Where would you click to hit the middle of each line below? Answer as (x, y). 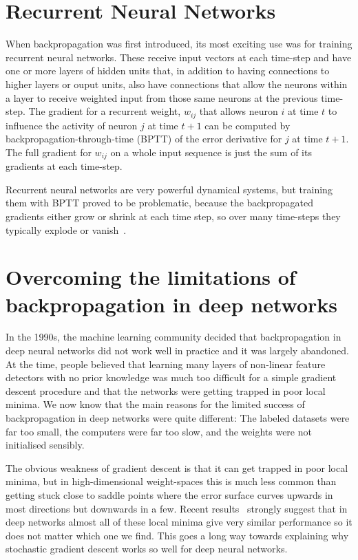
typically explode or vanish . (66, 229)
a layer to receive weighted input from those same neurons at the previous (162, 97)
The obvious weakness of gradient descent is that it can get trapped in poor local (177, 467)
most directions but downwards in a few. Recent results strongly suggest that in (177, 508)
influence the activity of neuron (72, 125)
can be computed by (248, 125)
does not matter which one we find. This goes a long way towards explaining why (177, 535)
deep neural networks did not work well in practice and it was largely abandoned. (177, 351)
